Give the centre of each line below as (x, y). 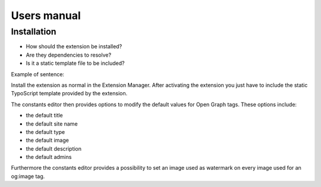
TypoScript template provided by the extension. (69, 93)
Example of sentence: (38, 74)
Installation (34, 32)
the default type (45, 132)
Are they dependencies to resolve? (69, 55)
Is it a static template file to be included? (75, 63)
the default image (48, 141)
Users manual (46, 15)
